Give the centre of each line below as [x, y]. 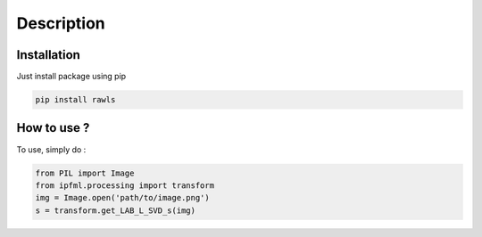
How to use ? [53, 128]
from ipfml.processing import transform [125, 185]
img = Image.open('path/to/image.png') [122, 198]
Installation [48, 55]
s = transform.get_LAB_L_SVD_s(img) [116, 210]
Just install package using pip [71, 77]
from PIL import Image [85, 173]
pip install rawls [75, 100]
